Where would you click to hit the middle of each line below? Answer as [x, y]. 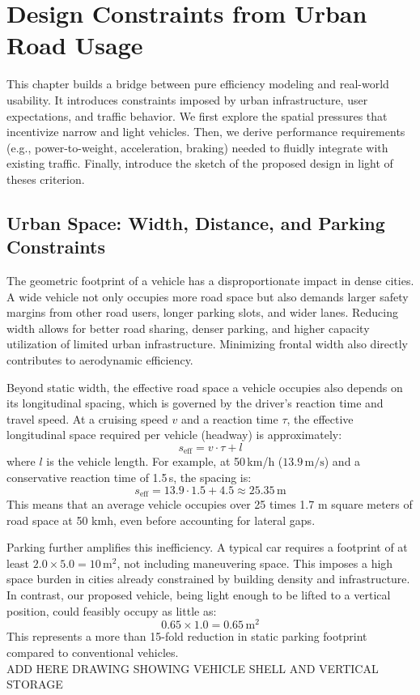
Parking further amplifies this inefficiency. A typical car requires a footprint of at [207, 547]
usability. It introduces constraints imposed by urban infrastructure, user [187, 99]
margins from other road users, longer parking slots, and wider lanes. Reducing [202, 312]
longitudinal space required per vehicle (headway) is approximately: [174, 435]
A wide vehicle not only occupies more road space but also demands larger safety [208, 296]
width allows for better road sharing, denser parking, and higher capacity [188, 328]
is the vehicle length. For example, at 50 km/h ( [165, 461]
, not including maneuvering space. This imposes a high [255, 563]
